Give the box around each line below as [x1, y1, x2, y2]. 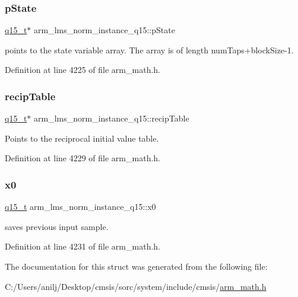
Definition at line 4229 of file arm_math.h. [5, 152, 160, 164]
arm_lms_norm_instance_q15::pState [34, 24, 175, 36]
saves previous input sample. [5, 220, 109, 232]
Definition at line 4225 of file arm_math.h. [5, 63, 160, 76]
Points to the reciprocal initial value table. [5, 132, 159, 144]
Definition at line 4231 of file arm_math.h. [5, 240, 160, 253]
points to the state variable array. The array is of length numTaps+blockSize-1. [5, 43, 294, 56]
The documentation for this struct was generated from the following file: [5, 260, 268, 272]
